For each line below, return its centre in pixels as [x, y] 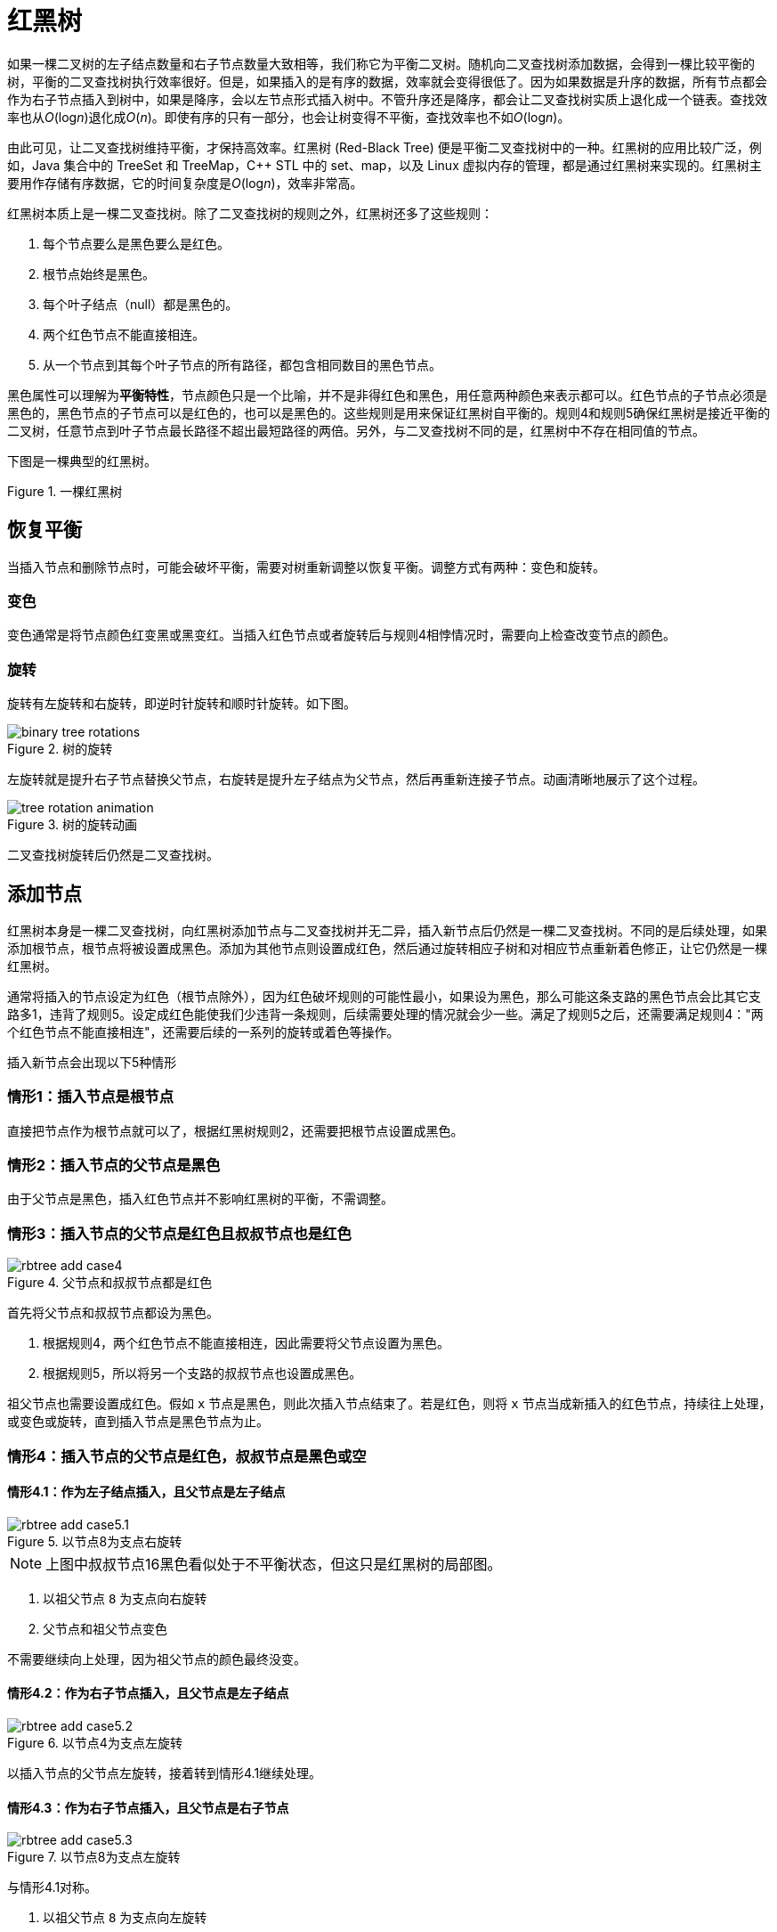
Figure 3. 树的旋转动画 [72, 825]
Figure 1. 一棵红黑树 [65, 491]
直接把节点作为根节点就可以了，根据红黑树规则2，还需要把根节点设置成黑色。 [235, 1130]
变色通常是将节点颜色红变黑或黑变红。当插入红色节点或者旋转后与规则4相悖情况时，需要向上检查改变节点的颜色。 [342, 635]
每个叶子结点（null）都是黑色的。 [141, 304]
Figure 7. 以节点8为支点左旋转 [94, 1857]
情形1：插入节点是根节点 [91, 1097]
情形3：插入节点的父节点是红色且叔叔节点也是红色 [179, 1233]
